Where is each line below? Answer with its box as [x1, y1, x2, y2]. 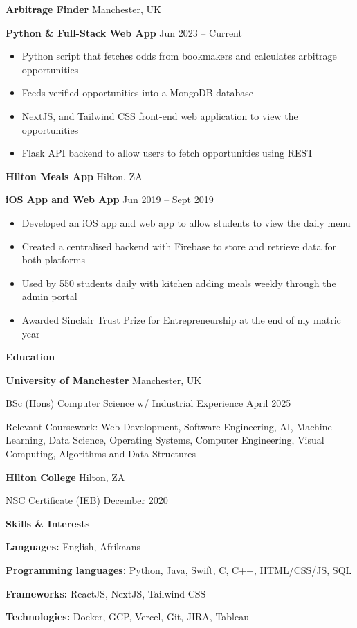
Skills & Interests [6, 516, 90, 530]
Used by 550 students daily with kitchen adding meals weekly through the [21, 275, 336, 290]
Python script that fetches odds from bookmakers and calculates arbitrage [21, 49, 337, 63]
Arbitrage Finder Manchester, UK [6, 2, 161, 16]
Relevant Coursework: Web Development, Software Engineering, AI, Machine [6, 419, 332, 433]
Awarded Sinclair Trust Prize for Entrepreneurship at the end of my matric [21, 312, 341, 326]
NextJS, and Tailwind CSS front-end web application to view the [21, 108, 298, 123]
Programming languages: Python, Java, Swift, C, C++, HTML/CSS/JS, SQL [6, 563, 352, 577]
